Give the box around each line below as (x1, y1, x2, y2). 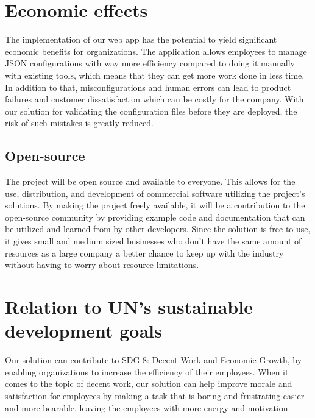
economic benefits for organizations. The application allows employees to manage (5, 44, 307, 57)
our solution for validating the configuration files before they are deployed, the (5, 104, 297, 117)
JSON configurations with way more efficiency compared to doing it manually (5, 57, 295, 69)
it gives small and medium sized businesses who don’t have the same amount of (5, 235, 302, 247)
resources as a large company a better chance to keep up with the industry (5, 246, 284, 259)
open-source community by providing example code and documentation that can (5, 210, 305, 223)
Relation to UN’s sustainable (5, 294, 253, 319)
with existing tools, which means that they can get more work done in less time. (5, 68, 305, 81)
